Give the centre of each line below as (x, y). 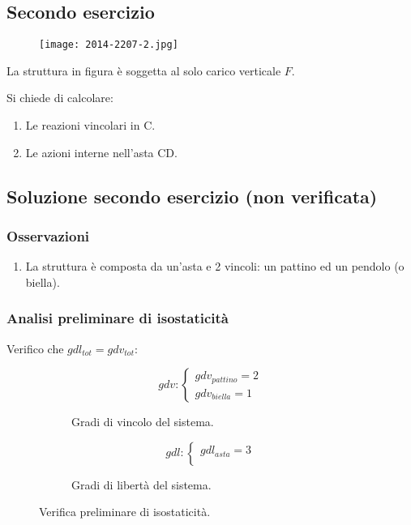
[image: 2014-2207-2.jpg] (109, 45)
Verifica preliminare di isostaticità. (125, 512)
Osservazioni (48, 235)
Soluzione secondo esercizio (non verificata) (192, 196)
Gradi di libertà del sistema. (141, 484)
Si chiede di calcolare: (60, 98)
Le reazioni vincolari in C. (90, 125)
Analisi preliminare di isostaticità (118, 318)
